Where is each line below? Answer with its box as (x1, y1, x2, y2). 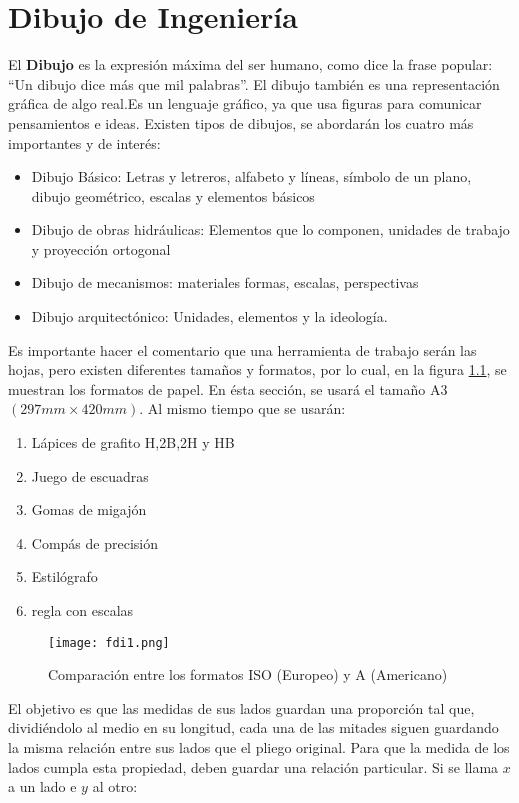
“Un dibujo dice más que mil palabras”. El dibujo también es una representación (8, 73, 500, 94)
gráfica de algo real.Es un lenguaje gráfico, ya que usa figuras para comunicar (8, 93, 482, 114)
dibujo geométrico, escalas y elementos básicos (31, 185, 315, 206)
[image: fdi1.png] (48, 635, 170, 650)
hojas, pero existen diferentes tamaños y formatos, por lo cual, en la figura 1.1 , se (8, 359, 507, 380)
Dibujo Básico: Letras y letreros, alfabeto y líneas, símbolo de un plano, (31, 166, 472, 187)
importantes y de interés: (8, 132, 161, 153)
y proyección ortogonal (31, 238, 171, 259)
